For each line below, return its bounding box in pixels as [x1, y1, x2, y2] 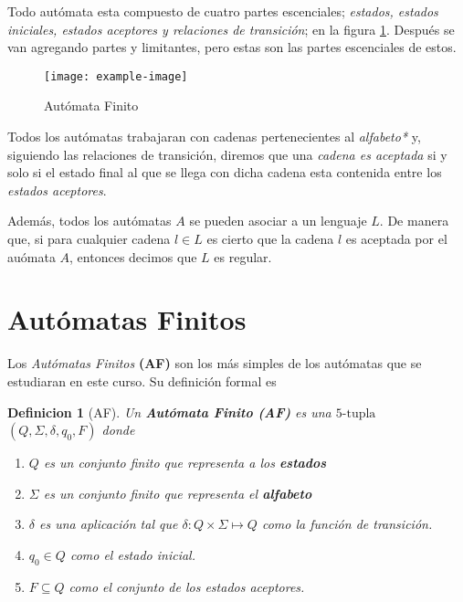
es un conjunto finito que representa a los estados [43, 453, 327, 472]
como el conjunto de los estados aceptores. [68, 576, 305, 596]
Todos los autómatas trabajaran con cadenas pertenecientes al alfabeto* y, [7, 127, 421, 146]
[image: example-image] [44, 69, 188, 83]
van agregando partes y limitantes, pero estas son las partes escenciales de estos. [7, 37, 457, 57]
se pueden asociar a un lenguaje [189, 211, 367, 230]
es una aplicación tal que [39, 514, 178, 533]
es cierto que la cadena [206, 229, 334, 248]
